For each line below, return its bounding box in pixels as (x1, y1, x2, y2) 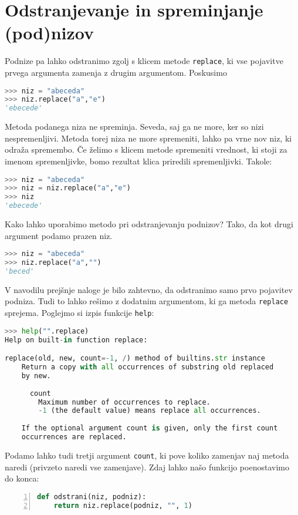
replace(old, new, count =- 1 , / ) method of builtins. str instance (5, 354, 265, 363)
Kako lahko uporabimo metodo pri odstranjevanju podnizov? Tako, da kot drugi (5, 218, 293, 230)
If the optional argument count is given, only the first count (21, 424, 278, 433)
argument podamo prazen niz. (5, 229, 113, 241)
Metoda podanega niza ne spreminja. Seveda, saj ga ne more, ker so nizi (5, 120, 264, 133)
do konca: (5, 472, 39, 484)
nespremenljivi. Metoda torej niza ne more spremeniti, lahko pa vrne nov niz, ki (5, 132, 292, 144)
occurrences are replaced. (21, 433, 127, 442)
